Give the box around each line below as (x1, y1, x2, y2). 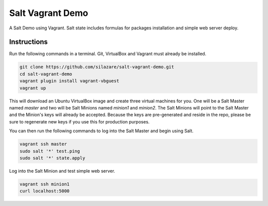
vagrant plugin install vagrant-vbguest (19, 78, 119, 84)
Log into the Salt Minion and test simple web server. (9, 168, 115, 174)
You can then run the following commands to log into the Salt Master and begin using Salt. (9, 128, 194, 134)
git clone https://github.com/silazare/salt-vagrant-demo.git (19, 64, 174, 70)
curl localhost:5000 (19, 188, 69, 194)
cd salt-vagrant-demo (19, 71, 72, 77)
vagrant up (19, 85, 46, 91)
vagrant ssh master (19, 141, 67, 147)
